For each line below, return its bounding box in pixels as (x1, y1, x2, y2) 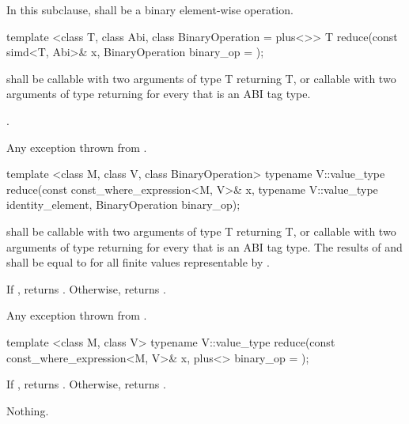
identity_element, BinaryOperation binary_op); (6, 196, 240, 213)
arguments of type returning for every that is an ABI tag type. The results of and (6, 238, 403, 255)
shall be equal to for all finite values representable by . (6, 254, 270, 271)
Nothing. (6, 402, 49, 418)
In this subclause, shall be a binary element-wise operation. (6, 2, 293, 17)
